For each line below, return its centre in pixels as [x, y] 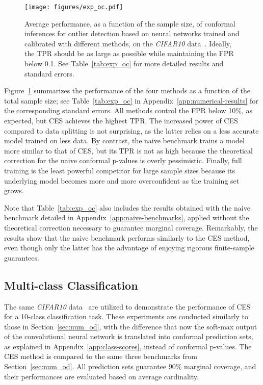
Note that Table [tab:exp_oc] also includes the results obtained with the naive [127, 207]
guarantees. [22, 257]
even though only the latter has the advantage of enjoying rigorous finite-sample [129, 248]
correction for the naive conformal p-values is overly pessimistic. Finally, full [123, 160]
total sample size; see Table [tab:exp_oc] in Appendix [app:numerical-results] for [131, 100]
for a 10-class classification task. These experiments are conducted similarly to [126, 316]
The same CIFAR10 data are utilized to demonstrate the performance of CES [127, 306]
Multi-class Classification [71, 285]
